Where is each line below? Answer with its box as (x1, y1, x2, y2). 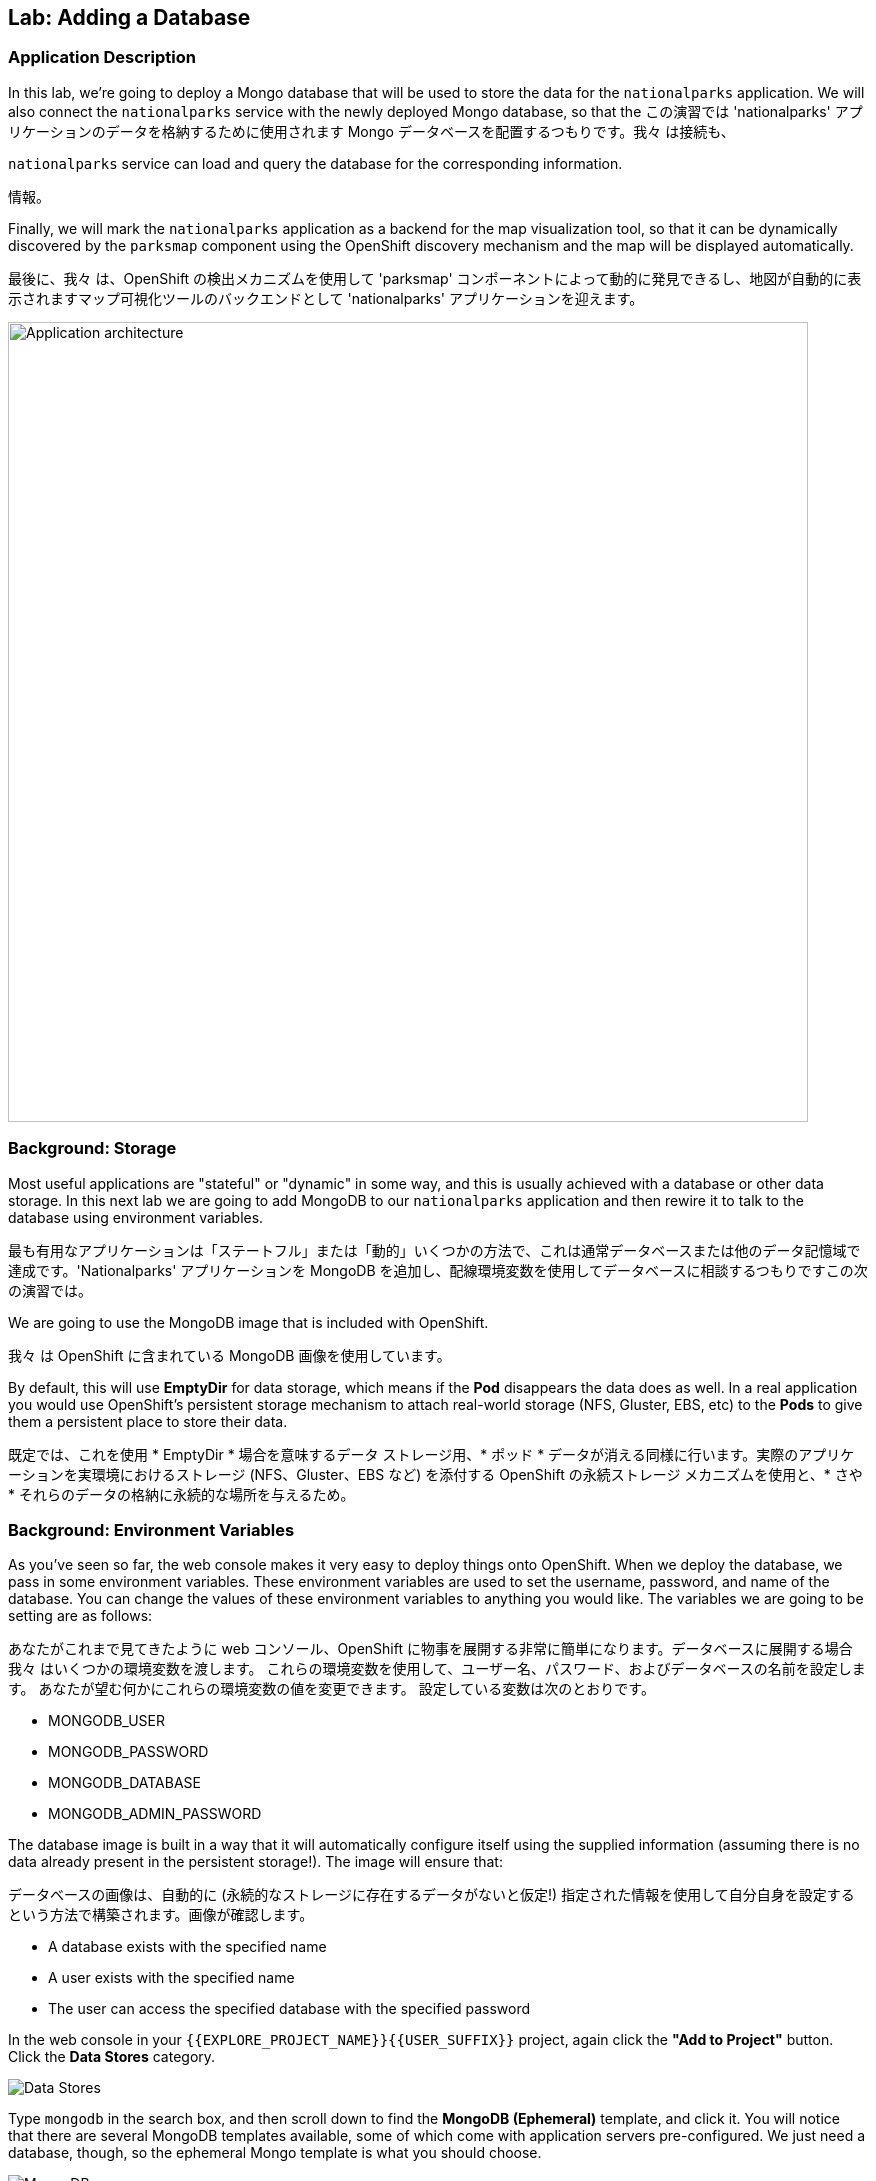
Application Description (8, 47, 196, 68)
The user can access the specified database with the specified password (48, 2000, 531, 2018)
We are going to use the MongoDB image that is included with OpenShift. (8, 1313, 489, 1331)
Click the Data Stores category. (8, 2048, 216, 2066)
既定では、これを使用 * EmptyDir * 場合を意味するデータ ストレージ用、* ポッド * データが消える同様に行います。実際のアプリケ (8, 1445, 855, 1463)
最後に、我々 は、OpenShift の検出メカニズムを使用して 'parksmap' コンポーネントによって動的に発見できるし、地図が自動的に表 (8, 269, 862, 287)
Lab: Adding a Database (8, 5, 251, 30)
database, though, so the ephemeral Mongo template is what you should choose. (8, 2144, 542, 2162)
